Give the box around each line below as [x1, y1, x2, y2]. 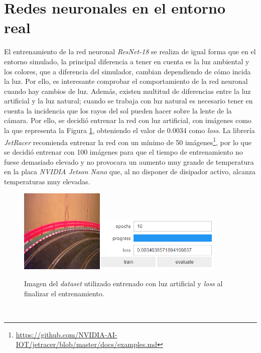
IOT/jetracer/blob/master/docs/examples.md [16, 339, 157, 349]
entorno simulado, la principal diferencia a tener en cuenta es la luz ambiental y [4, 56, 249, 66]
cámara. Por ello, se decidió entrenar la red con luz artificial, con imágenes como [4, 115, 251, 126]
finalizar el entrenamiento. [24, 288, 104, 298]
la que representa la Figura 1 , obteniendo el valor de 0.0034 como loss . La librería [4, 125, 255, 136]
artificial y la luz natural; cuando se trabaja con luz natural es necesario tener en [4, 95, 253, 106]
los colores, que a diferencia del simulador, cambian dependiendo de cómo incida [4, 66, 251, 76]
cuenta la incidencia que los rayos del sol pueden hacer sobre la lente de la [4, 105, 232, 115]
